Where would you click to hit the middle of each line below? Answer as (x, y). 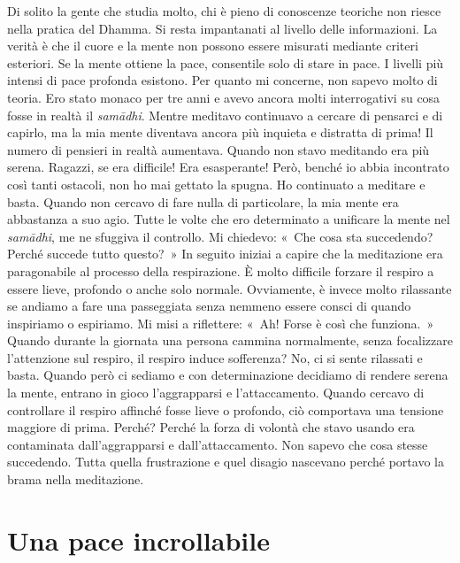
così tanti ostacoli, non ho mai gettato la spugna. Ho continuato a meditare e (216, 184)
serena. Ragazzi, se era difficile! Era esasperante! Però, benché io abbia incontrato (228, 167)
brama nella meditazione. (76, 479)
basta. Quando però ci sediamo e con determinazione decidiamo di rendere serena (228, 375)
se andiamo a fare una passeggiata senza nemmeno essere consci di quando (209, 306)
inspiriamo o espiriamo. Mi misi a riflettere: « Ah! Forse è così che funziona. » (221, 323)
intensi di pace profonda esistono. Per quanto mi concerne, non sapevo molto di (222, 80)
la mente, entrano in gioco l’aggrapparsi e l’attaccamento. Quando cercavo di (216, 393)
